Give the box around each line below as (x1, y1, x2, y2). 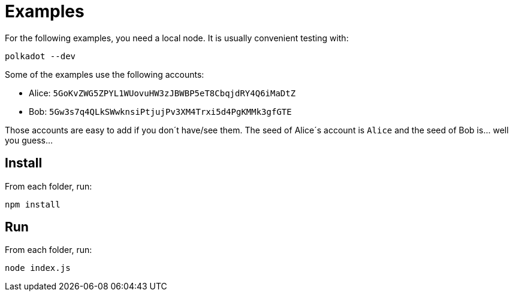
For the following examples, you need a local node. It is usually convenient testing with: (5, 32, 349, 43)
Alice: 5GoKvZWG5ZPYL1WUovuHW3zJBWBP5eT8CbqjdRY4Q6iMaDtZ (29, 87, 296, 98)
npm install (5, 199, 61, 209)
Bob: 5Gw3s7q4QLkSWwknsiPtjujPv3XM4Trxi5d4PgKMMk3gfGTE (29, 106, 292, 117)
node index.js (5, 263, 71, 273)
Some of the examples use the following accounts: (5, 69, 204, 80)
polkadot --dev (5, 51, 76, 61)
